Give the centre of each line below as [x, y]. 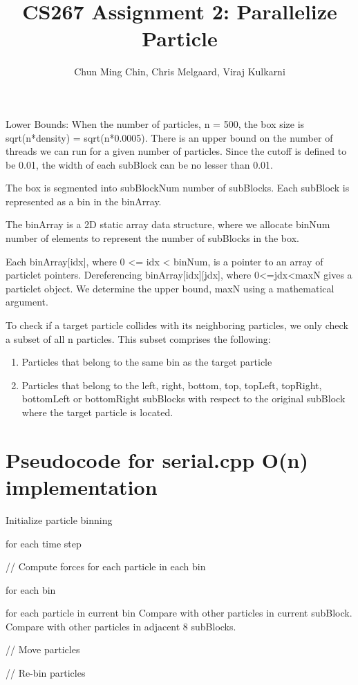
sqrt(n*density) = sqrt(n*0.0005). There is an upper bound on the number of [169, 137]
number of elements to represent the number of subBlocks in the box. [152, 238]
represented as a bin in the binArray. [84, 201]
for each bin [31, 589]
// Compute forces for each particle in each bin [106, 566]
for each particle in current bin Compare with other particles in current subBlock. [179, 613]
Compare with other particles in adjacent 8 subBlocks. [121, 626]
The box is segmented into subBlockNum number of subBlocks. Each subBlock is [178, 188]
